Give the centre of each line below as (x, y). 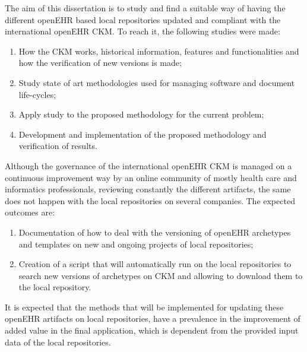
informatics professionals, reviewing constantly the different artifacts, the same (148, 189)
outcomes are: (30, 212)
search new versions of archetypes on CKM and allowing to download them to (161, 275)
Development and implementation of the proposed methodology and (143, 134)
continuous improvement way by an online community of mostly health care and (151, 177)
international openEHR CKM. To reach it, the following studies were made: (143, 31)
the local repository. (55, 287)
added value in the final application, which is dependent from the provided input (152, 330)
